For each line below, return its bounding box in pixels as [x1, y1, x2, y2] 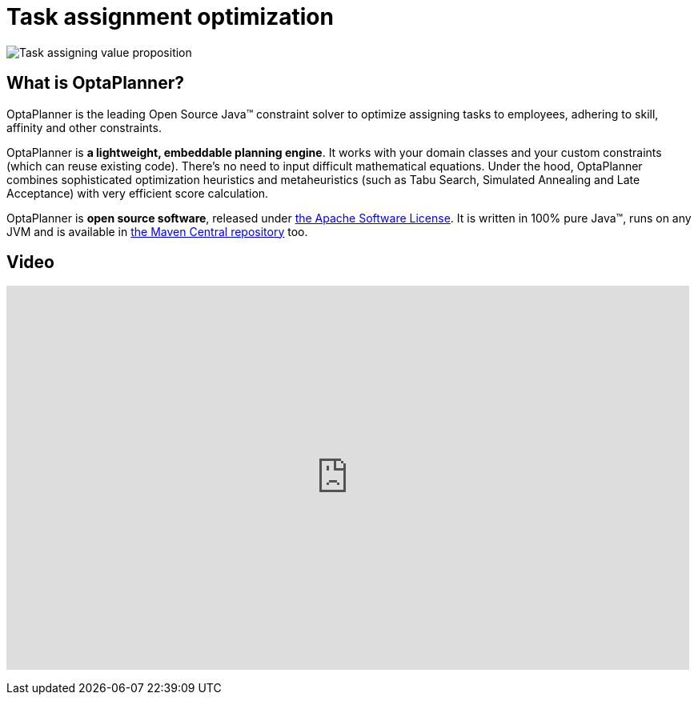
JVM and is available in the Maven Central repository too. [6, 224, 308, 238]
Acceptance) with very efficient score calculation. [6, 186, 269, 200]
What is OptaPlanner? [6, 73, 184, 94]
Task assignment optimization [6, 3, 334, 30]
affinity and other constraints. [6, 120, 162, 134]
